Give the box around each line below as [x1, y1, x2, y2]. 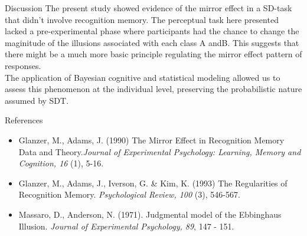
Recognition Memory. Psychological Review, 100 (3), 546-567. [18, 188, 240, 201]
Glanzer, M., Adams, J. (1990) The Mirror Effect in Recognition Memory [18, 133, 285, 146]
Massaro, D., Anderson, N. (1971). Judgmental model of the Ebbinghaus [18, 208, 282, 220]
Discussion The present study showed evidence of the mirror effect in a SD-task [5, 2, 292, 14]
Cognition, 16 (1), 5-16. [18, 157, 104, 169]
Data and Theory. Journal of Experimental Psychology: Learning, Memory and [18, 145, 301, 158]
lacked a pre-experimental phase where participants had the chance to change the [5, 25, 299, 37]
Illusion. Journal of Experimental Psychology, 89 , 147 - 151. [18, 219, 234, 232]
